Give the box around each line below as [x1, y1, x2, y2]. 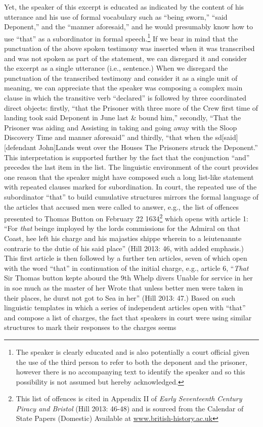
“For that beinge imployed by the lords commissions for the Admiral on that [4, 223, 240, 233]
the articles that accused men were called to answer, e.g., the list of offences [4, 201, 239, 212]
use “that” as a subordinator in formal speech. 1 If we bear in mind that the [4, 31, 238, 43]
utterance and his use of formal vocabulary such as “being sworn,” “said [4, 11, 228, 22]
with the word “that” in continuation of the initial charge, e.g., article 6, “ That [4, 262, 249, 273]
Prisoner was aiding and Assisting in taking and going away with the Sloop [4, 122, 237, 132]
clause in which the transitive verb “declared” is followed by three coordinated [4, 92, 247, 103]
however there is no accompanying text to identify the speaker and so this [16, 366, 245, 377]
